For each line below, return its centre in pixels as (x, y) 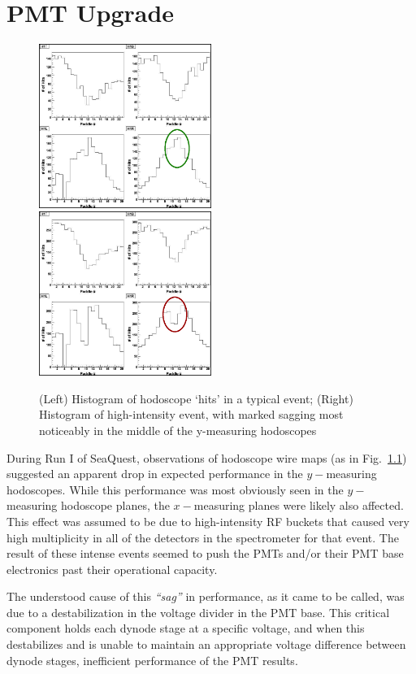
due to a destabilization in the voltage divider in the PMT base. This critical (198, 612)
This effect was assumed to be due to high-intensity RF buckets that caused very (208, 521)
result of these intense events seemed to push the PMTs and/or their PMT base (205, 553)
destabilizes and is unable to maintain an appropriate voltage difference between (206, 644)
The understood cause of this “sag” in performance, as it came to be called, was (206, 596)
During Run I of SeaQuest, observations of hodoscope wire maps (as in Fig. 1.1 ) (207, 457)
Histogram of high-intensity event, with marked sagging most (191, 414)
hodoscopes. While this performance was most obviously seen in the (175, 489)
